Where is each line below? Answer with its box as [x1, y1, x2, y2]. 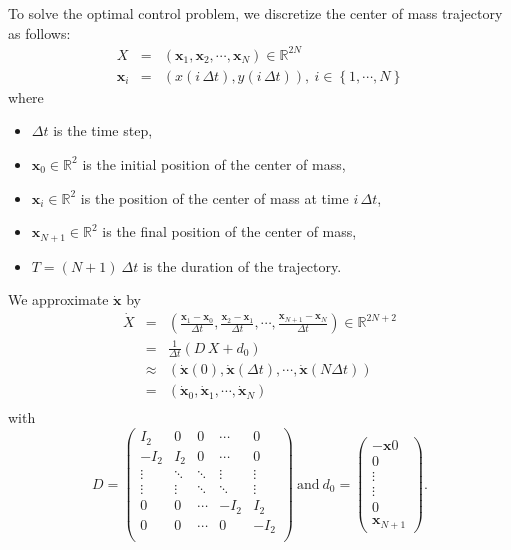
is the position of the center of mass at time [80, 187, 349, 208]
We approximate [8, 289, 109, 310]
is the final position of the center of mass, [102, 221, 357, 242]
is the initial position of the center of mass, [82, 153, 346, 174]
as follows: [8, 22, 71, 43]
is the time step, [53, 120, 153, 141]
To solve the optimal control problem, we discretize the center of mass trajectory [8, 3, 503, 23]
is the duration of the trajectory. [142, 255, 342, 276]
